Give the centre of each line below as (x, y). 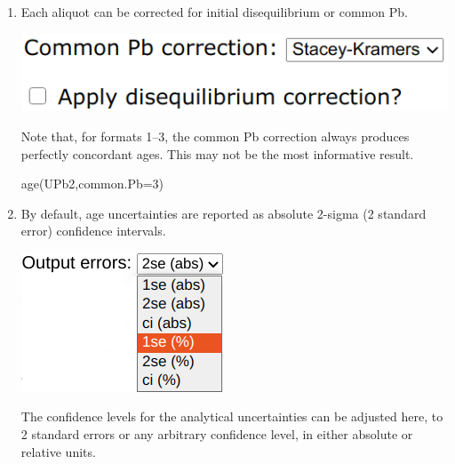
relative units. (58, 451)
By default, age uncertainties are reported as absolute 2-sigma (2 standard (224, 213)
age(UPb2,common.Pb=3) (92, 184)
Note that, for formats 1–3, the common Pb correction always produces (215, 136)
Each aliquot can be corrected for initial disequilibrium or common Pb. (214, 12)
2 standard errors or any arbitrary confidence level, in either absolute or (217, 434)
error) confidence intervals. (93, 231)
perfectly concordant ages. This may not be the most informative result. (217, 153)
